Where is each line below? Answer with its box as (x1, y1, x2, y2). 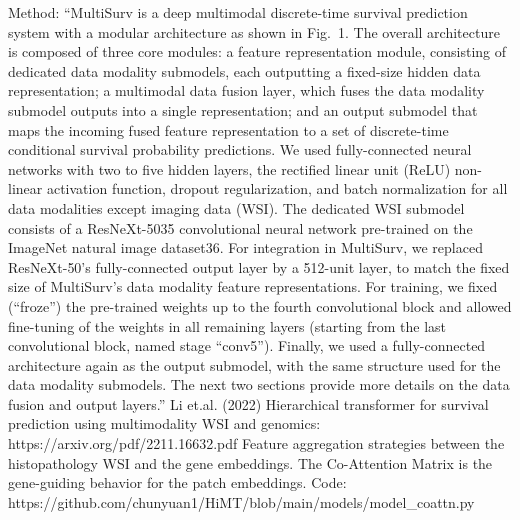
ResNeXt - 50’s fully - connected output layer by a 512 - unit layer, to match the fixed (8, 256, 510, 277)
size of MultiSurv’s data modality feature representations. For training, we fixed (8, 276, 498, 297)
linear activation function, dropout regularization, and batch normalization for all (8, 178, 508, 199)
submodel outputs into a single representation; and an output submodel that (8, 99, 478, 120)
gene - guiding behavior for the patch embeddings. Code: (8, 472, 347, 493)
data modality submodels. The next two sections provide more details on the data (8, 374, 510, 395)
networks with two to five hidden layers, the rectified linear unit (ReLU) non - (8, 158, 482, 179)
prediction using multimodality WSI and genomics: (8, 413, 321, 434)
